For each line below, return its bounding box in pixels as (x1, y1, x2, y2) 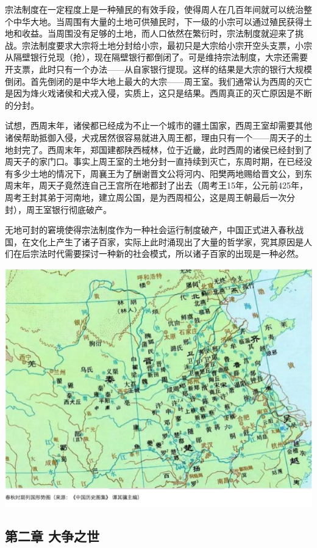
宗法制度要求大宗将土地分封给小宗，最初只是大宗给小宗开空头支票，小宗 (21, 38, 312, 51)
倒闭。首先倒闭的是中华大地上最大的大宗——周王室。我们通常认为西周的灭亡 (5, 74, 312, 87)
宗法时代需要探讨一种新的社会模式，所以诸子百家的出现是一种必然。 (30, 247, 304, 260)
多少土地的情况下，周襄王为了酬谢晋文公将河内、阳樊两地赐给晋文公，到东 (13, 167, 312, 179)
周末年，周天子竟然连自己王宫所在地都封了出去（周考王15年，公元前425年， (5, 179, 308, 192)
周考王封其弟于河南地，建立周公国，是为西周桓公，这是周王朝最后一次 (5, 190, 287, 203)
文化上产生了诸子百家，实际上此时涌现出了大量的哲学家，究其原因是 (30, 235, 304, 248)
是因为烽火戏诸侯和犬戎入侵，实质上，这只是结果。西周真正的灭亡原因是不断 (5, 87, 312, 99)
